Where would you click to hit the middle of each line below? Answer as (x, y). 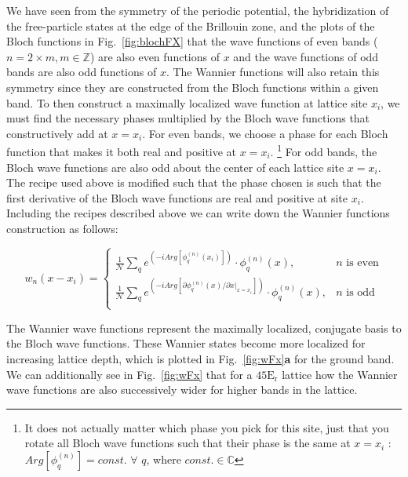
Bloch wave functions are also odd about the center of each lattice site (175, 167)
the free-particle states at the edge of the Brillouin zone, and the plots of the (191, 25)
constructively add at (57, 133)
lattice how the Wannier (340, 374)
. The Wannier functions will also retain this (273, 72)
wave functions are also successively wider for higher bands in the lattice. (182, 390)
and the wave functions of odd (306, 56)
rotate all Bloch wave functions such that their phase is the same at (188, 443)
